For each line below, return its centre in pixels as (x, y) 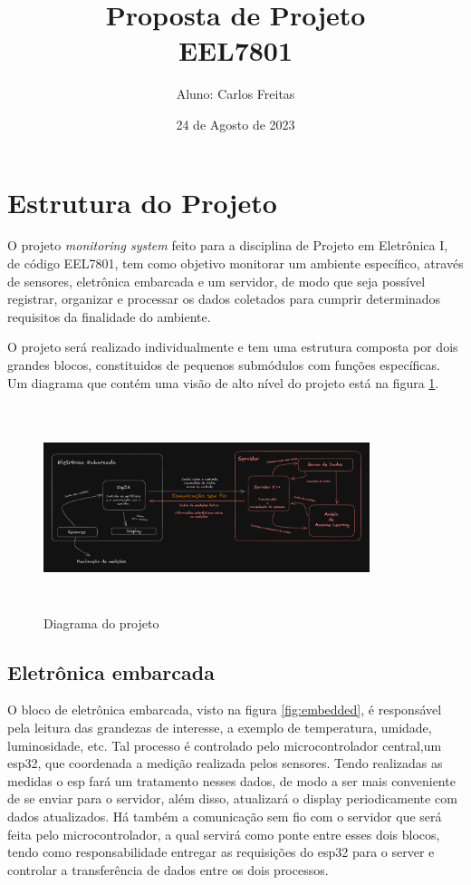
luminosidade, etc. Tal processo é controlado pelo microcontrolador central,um (225, 745)
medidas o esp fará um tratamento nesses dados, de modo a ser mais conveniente (231, 780)
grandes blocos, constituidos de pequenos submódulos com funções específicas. (224, 365)
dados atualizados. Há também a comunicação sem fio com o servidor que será (225, 816)
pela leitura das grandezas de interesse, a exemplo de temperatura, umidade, (220, 727)
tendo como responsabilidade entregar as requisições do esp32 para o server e (221, 852)
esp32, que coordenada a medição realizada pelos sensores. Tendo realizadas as (225, 763)
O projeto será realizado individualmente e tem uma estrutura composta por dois (233, 347)
